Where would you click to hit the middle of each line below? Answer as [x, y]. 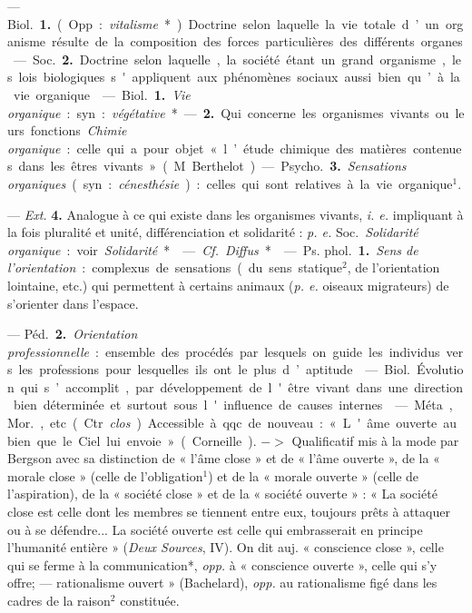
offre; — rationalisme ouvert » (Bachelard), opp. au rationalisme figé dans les [222, 583]
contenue [437, 148]
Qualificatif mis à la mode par [375, 440]
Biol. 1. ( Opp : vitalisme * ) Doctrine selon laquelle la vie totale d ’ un [223, 23]
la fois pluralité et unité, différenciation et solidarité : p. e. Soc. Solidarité [213, 232]
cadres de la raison [59, 600]
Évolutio [440, 369]
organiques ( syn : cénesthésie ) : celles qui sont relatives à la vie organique [230, 183]
